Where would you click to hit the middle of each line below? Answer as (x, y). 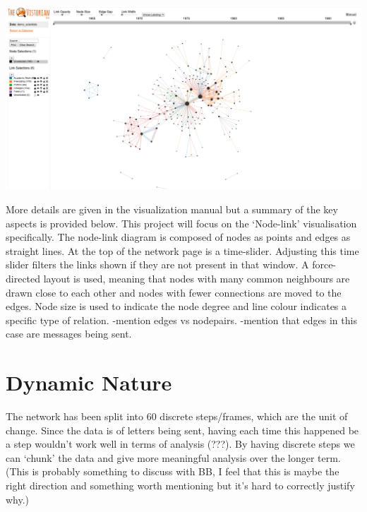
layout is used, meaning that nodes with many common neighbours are (197, 278)
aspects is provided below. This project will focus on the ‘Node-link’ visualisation (181, 223)
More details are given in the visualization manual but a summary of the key (172, 209)
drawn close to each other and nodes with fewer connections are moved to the (174, 292)
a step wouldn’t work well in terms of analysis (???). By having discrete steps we (180, 444)
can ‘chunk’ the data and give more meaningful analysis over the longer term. (173, 457)
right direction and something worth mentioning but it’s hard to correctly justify (180, 485)
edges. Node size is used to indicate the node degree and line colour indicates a (176, 306)
